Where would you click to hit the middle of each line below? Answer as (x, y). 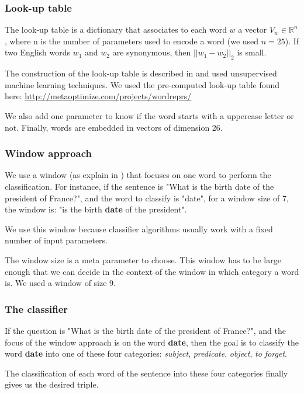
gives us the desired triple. (52, 384)
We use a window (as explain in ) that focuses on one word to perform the (138, 175)
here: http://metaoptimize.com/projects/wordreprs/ (98, 96)
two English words (37, 52)
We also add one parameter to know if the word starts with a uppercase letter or (149, 115)
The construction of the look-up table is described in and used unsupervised (141, 73)
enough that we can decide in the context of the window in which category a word (152, 271)
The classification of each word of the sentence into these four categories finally (146, 373)
